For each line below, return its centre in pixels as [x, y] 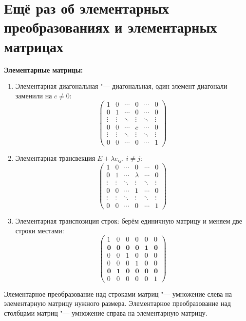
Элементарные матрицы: [44, 69]
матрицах [34, 46]
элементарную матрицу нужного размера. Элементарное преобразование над [117, 303]
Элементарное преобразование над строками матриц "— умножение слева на [118, 293]
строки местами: [40, 230]
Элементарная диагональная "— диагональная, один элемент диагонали [121, 86]
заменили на [34, 95]
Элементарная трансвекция [55, 158]
